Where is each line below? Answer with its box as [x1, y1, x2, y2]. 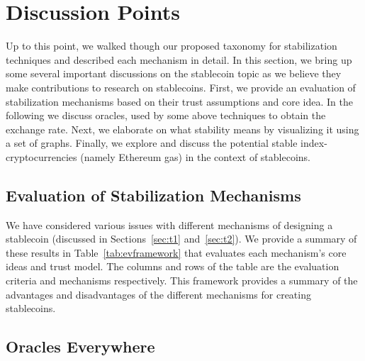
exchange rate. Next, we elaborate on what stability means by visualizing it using [6, 121, 359, 136]
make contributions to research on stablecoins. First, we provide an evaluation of [6, 79, 356, 94]
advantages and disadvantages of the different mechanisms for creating [6, 287, 311, 301]
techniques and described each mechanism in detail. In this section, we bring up [6, 52, 352, 67]
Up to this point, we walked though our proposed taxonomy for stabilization [6, 38, 337, 53]
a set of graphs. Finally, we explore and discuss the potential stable [6, 135, 298, 150]
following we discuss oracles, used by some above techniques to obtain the [6, 108, 326, 123]
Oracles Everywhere [6, 335, 155, 357]
